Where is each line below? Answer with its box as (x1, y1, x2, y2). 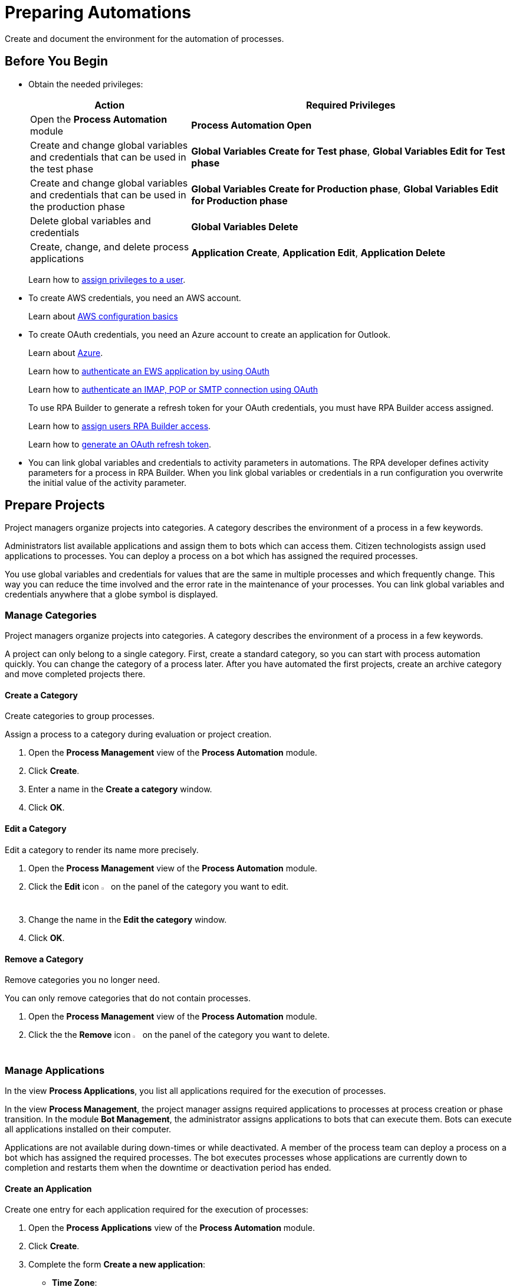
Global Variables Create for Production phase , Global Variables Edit (191, 182, 498, 195)
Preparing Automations (5, 2, 192, 22)
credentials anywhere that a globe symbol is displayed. (5, 589, 218, 600)
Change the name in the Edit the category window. (28, 914, 227, 925)
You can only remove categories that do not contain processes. (5, 993, 251, 1004)
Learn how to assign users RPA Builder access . (28, 420, 211, 431)
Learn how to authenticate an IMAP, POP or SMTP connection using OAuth (28, 384, 318, 394)
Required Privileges (305, 99, 396, 111)
